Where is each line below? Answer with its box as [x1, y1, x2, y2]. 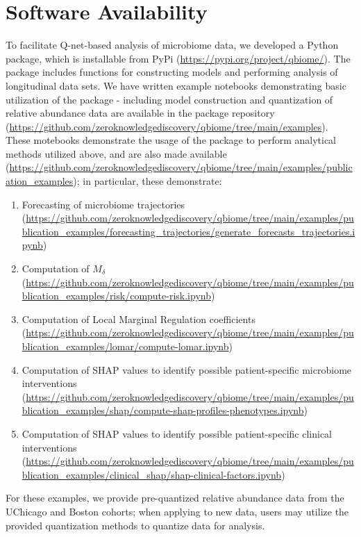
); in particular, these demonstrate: [73, 174, 222, 188]
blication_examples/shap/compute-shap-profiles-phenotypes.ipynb [22, 403, 304, 418]
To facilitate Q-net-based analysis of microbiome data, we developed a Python [6, 38, 339, 52]
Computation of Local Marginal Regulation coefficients [22, 311, 255, 326]
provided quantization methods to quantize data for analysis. [6, 518, 265, 532]
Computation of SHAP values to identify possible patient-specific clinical [22, 426, 332, 440]
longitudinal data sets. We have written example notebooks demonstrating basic [6, 78, 346, 92]
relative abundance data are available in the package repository [6, 106, 275, 120]
